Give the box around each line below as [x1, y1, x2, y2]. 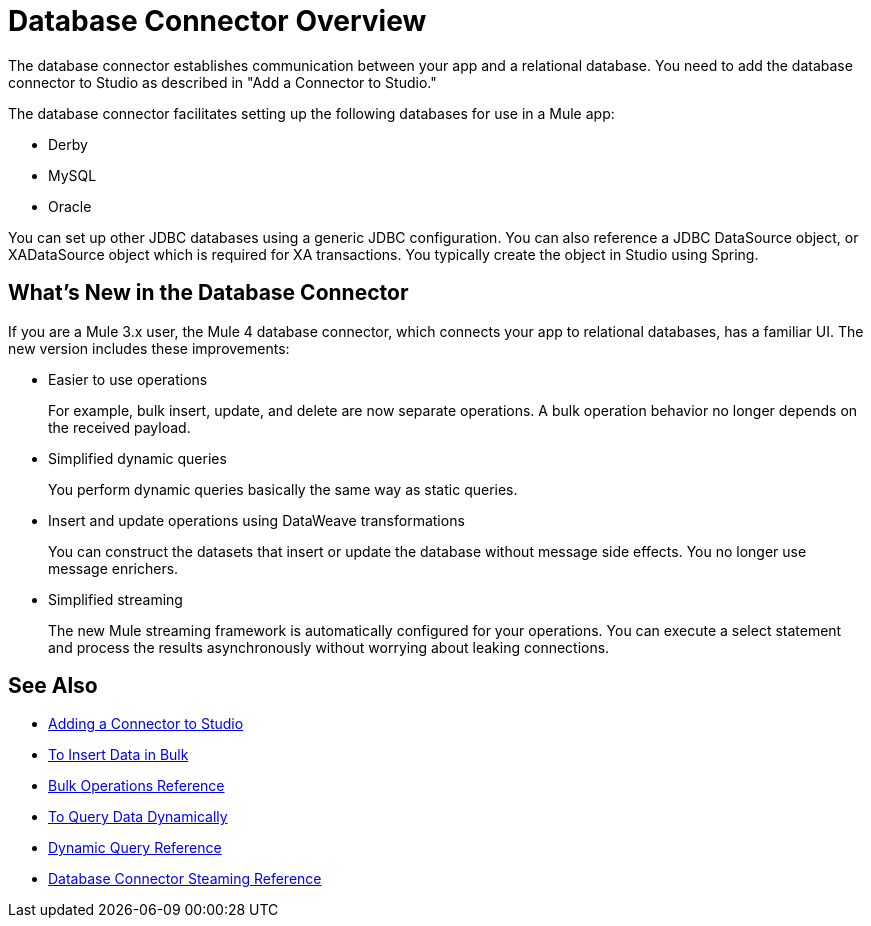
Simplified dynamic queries [48, 449, 227, 467]
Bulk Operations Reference [48, 777, 225, 795]
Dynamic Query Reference [48, 839, 222, 857]
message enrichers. [48, 559, 179, 577]
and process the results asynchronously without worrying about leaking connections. [48, 638, 610, 656]
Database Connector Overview [8, 4, 427, 38]
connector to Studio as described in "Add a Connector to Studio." [8, 73, 437, 91]
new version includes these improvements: [8, 339, 290, 357]
